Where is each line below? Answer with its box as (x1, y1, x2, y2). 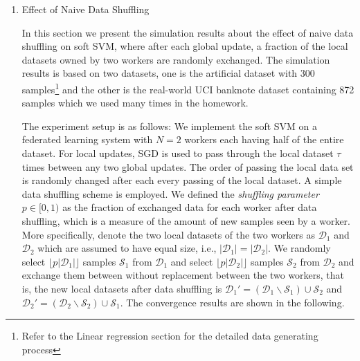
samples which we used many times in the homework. (21, 95, 249, 110)
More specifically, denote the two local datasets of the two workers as (21, 227, 315, 241)
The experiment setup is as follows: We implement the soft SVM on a (21, 118, 318, 133)
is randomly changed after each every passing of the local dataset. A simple (21, 173, 342, 187)
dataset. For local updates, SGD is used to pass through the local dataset (21, 146, 334, 160)
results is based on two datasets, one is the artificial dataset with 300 (21, 66, 315, 80)
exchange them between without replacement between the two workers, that (21, 268, 345, 282)
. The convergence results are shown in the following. (120, 295, 345, 309)
